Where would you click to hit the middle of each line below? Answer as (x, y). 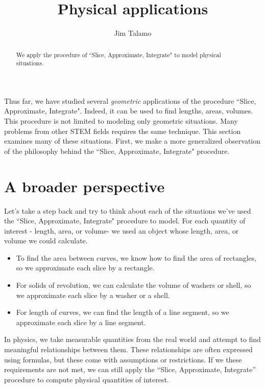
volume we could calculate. (46, 241)
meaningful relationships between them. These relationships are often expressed (128, 349)
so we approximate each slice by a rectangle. (85, 268)
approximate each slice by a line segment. (81, 322)
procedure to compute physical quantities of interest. (87, 379)
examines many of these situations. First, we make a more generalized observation (132, 141)
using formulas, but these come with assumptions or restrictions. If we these (123, 359)
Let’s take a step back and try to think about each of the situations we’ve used (128, 210)
